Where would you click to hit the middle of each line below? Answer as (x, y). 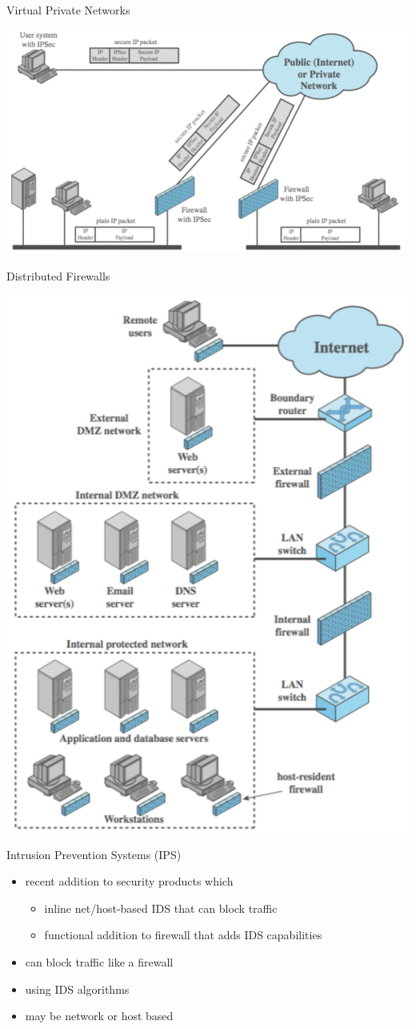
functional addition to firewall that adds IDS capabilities (183, 935)
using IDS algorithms (77, 989)
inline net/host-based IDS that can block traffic (161, 908)
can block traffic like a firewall (99, 961)
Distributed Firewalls (58, 275)
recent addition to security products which (129, 881)
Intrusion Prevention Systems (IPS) (94, 854)
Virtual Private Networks (68, 10)
